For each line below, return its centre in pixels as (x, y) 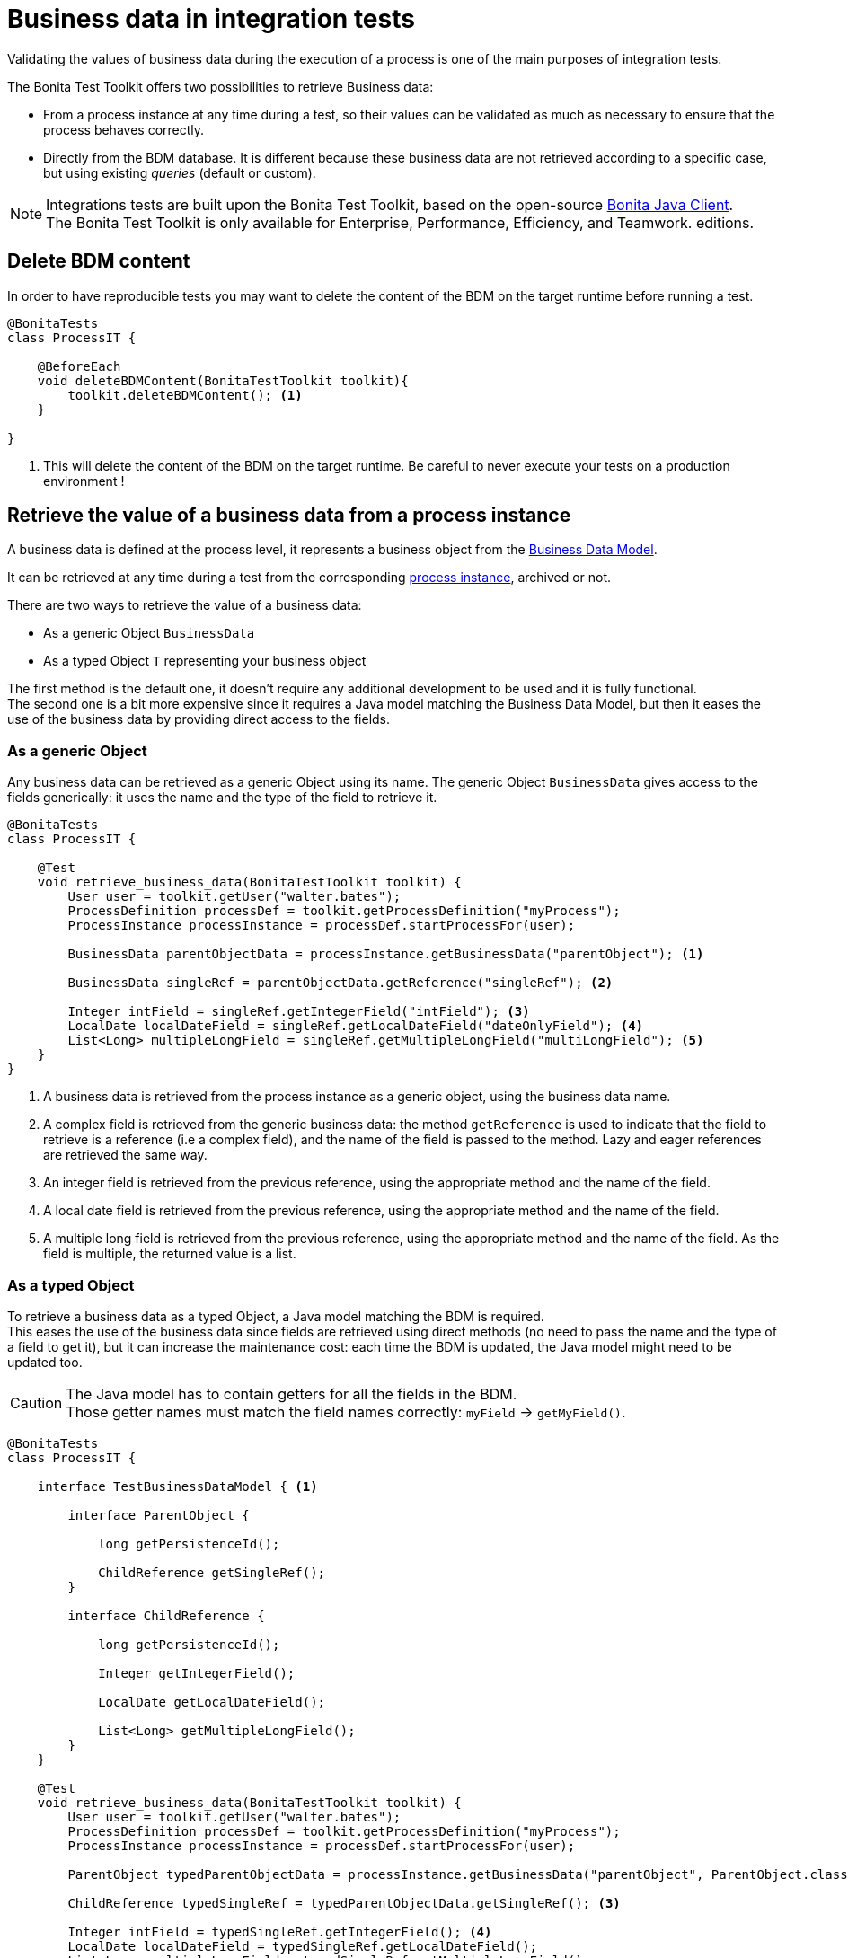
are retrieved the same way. (125, 1155)
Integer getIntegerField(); (197, 1673)
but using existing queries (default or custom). (180, 172)
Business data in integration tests (211, 19)
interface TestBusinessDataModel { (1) (177, 1486)
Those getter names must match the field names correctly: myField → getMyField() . (346, 1411)
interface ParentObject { (159, 1515)
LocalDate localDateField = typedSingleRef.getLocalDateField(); (303, 1946)
